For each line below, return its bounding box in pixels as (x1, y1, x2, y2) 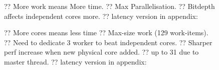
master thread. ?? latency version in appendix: (4, 56, 147, 67)
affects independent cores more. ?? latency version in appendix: (4, 10, 198, 21)
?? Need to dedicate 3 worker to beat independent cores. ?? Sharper (4, 37, 212, 47)
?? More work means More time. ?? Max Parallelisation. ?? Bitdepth (4, 1, 215, 11)
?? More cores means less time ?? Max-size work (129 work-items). (4, 27, 208, 38)
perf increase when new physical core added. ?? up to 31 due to (4, 47, 199, 57)
